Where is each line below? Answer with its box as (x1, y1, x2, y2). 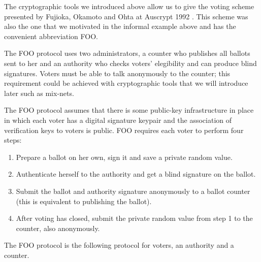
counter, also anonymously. (16, 222, 100, 233)
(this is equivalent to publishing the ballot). (16, 195, 152, 206)
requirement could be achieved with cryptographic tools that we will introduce (4, 78, 248, 88)
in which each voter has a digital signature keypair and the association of (4, 114, 232, 125)
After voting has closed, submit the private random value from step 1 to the (16, 213, 253, 223)
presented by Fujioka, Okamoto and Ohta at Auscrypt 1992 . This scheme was (4, 11, 248, 21)
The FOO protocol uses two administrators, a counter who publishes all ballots (4, 48, 250, 58)
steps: (4, 135, 22, 145)
